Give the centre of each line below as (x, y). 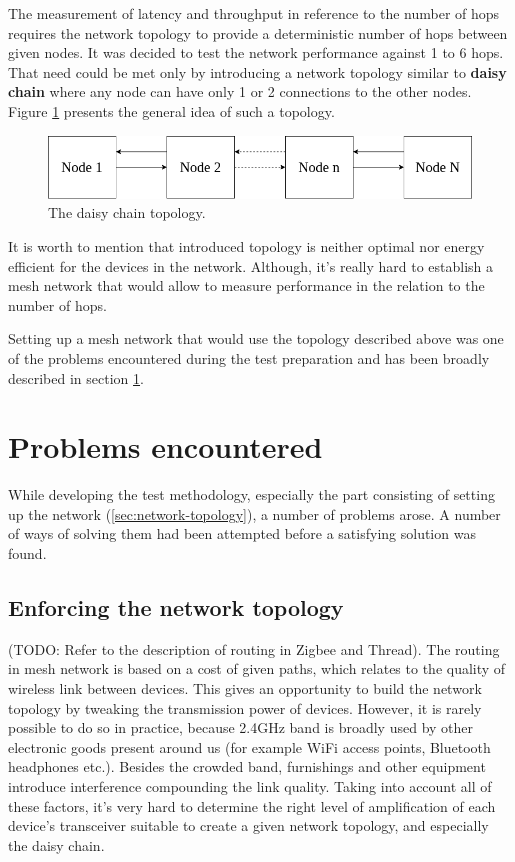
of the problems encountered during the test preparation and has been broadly (249, 357)
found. (27, 553)
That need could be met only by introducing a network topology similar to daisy (257, 71)
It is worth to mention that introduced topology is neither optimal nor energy (246, 245)
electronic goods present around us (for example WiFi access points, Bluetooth (249, 746)
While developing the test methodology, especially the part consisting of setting (251, 494)
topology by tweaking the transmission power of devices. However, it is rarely (245, 707)
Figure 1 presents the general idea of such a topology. (171, 110)
